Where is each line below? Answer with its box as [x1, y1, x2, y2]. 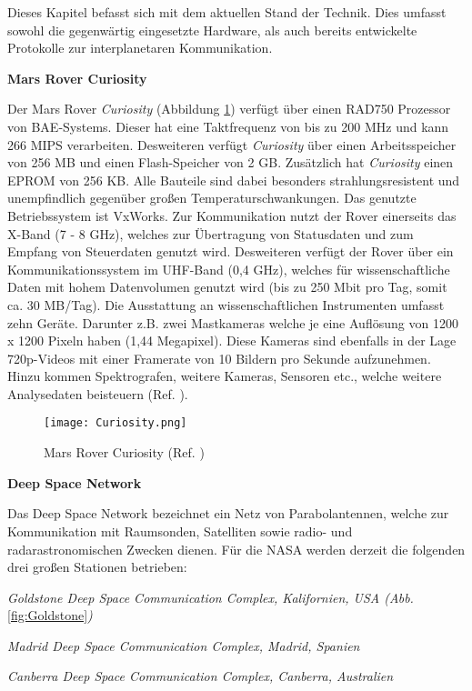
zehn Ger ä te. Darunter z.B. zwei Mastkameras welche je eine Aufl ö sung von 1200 [7, 313, 458, 332]
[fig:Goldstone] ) [7, 606, 93, 625]
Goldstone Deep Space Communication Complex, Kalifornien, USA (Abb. [7, 587, 414, 606]
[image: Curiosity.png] [44, 416, 187, 430]
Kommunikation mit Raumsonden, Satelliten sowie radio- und [7, 521, 353, 540]
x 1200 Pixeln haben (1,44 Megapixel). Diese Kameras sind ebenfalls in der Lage [7, 331, 457, 350]
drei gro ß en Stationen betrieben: [7, 557, 187, 576]
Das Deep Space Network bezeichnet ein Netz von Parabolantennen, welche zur [7, 504, 449, 523]
